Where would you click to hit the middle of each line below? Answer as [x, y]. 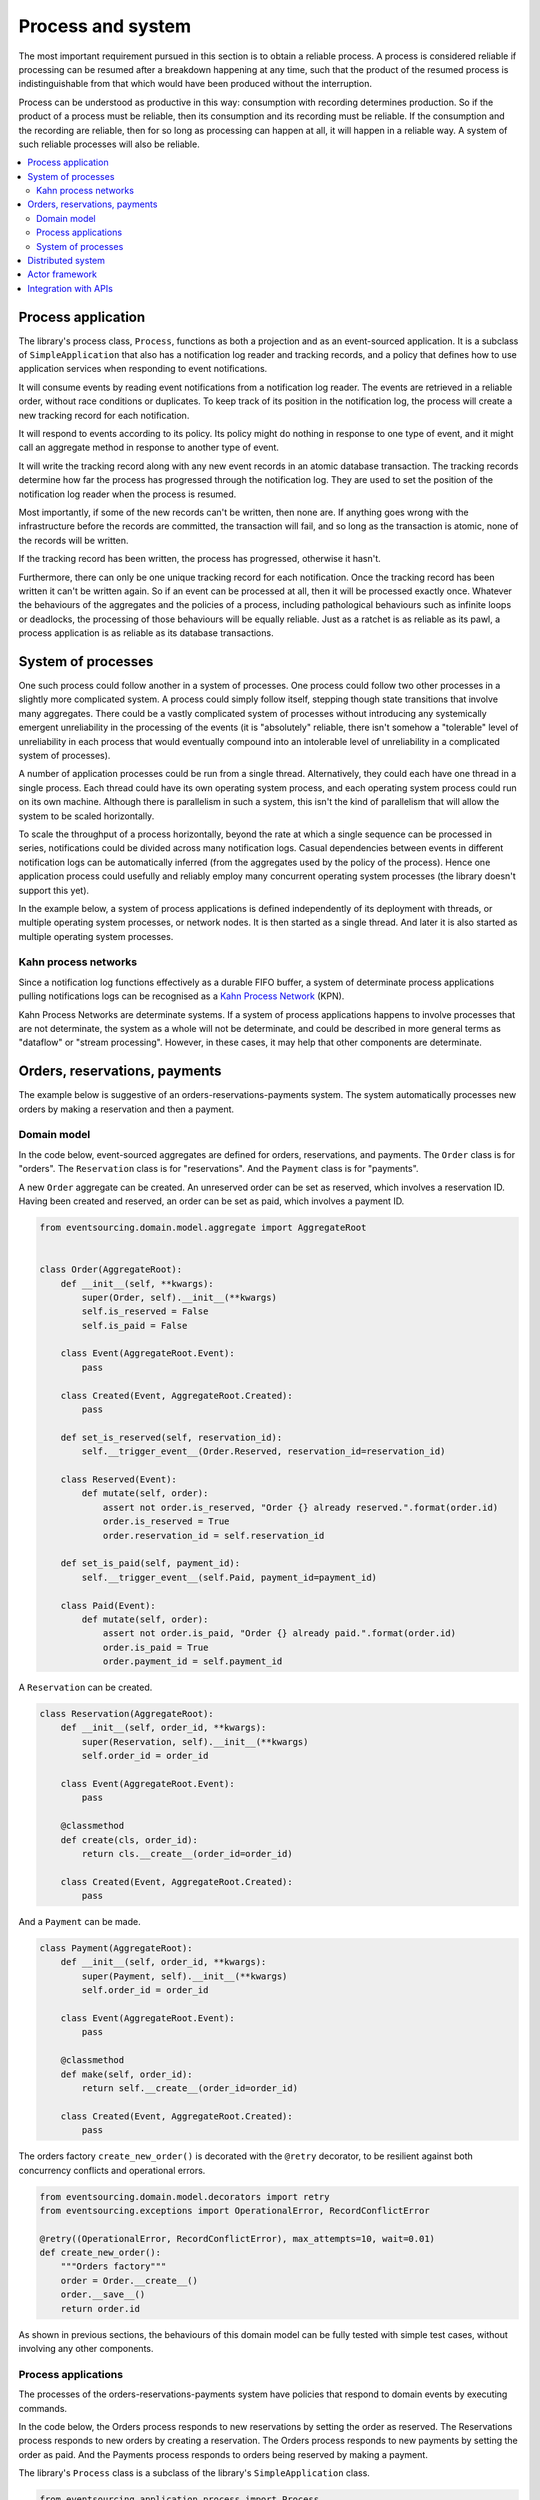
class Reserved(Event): [118, 1479]
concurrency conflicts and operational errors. [112, 2170]
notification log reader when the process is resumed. [127, 494]
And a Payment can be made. [79, 1922]
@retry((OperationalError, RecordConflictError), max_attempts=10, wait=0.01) [237, 2238]
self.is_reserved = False [145, 1311]
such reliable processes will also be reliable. [109, 144]
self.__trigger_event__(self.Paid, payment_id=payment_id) [229, 1577]
